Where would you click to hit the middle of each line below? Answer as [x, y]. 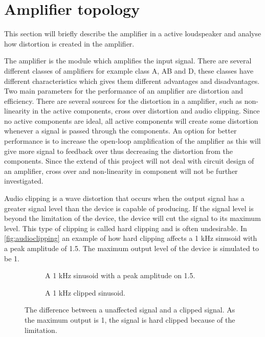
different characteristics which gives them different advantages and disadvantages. [132, 81]
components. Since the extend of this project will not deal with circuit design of [129, 161]
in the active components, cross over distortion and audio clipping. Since [146, 111]
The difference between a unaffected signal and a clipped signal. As [130, 310]
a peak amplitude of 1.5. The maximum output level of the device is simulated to [131, 248]
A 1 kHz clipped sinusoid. [85, 292]
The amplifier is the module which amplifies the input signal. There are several [128, 61]
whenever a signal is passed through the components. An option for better [120, 131]
